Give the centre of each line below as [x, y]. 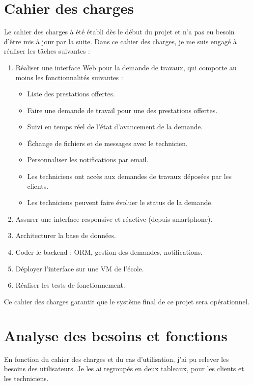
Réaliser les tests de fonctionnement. [70, 285]
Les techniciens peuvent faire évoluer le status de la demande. [120, 202]
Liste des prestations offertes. [71, 94]
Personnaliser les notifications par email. [88, 160]
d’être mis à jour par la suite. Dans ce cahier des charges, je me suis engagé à [120, 41]
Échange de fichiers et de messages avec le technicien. [107, 143]
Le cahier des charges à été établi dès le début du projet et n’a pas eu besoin [119, 32]
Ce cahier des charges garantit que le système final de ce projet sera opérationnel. [127, 301]
